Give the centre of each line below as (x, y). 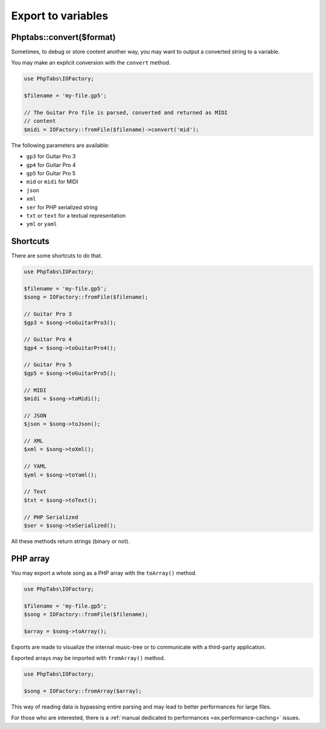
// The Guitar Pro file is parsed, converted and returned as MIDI (126, 113)
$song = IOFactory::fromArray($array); (83, 691)
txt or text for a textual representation (76, 215)
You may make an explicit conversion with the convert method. (91, 63)
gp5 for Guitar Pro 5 (51, 173)
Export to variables (60, 16)
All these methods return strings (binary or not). (70, 541)
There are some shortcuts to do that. (57, 256)
